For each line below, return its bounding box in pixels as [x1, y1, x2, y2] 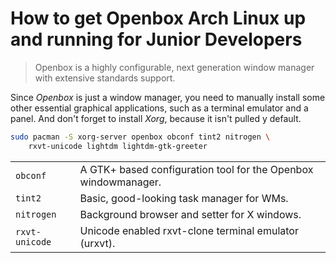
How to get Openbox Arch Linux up [10, 7, 307, 30]
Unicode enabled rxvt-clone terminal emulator [79, 223, 299, 237]
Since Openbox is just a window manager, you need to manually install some [10, 91, 326, 103]
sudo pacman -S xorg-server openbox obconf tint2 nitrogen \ [10, 132, 271, 142]
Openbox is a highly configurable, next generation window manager [34, 61, 315, 73]
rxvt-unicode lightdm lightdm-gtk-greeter [28, 141, 208, 151]
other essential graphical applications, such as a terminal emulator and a [10, 102, 309, 114]
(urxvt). [79, 236, 116, 250]
